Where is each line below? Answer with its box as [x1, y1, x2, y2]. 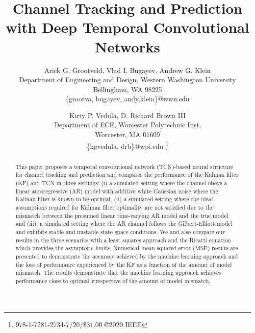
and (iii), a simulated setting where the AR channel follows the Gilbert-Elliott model [15, 219, 232, 228]
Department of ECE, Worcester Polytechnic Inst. [53, 119, 202, 130]
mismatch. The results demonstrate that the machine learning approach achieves [15, 268, 222, 277]
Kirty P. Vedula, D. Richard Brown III [69, 110, 186, 120]
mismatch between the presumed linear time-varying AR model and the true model [15, 211, 229, 219]
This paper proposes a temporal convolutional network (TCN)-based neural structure [15, 162, 233, 170]
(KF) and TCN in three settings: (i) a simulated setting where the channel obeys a [15, 179, 228, 187]
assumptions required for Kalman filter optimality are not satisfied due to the [15, 203, 214, 211]
